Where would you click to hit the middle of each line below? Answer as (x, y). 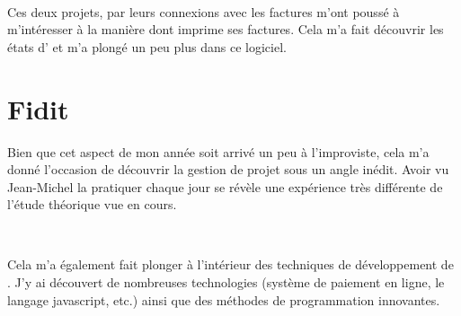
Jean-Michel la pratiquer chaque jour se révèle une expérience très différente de (225, 186)
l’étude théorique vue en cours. (92, 204)
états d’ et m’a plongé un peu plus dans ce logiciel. (147, 46)
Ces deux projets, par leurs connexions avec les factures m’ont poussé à (204, 11)
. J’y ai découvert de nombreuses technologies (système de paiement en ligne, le (226, 282)
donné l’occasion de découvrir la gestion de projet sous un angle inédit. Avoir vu (228, 169)
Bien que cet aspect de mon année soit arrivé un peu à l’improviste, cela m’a (218, 151)
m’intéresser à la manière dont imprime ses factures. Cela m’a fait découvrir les (226, 29)
